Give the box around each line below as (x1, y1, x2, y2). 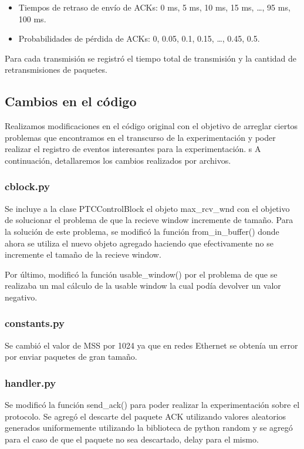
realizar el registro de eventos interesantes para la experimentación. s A (5, 143, 261, 155)
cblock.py (5, 179, 50, 194)
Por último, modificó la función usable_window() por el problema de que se (5, 268, 278, 280)
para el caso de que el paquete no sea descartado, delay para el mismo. (5, 433, 259, 445)
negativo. (5, 291, 38, 303)
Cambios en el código (5, 92, 137, 110)
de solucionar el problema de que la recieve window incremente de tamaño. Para (5, 214, 293, 226)
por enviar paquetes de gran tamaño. (5, 350, 137, 363)
